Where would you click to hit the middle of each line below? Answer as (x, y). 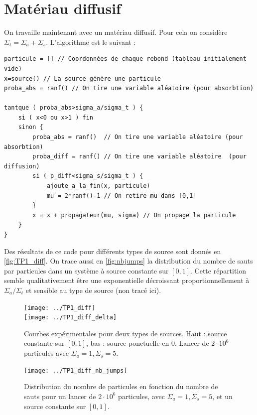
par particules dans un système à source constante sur (86, 270)
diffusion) (22, 166)
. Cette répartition (218, 270)
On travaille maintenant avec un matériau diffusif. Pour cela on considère (116, 32)
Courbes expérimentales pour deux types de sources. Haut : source (126, 333)
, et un (222, 396)
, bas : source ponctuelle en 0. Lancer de (148, 343)
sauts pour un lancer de (60, 396)
